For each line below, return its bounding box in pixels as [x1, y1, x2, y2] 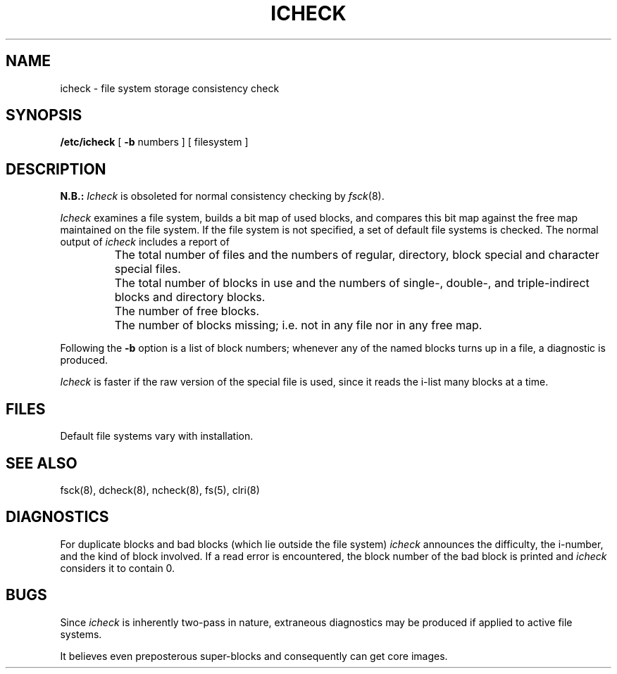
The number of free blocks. [114, 304, 260, 319]
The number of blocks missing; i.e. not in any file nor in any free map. [114, 318, 482, 333]
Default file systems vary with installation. [60, 430, 254, 443]
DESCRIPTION [6, 160, 106, 178]
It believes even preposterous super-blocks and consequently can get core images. [60, 649, 448, 662]
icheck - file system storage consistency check [60, 82, 280, 94]
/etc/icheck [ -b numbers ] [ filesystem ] [60, 136, 249, 148]
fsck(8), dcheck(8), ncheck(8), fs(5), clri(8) [60, 483, 260, 496]
